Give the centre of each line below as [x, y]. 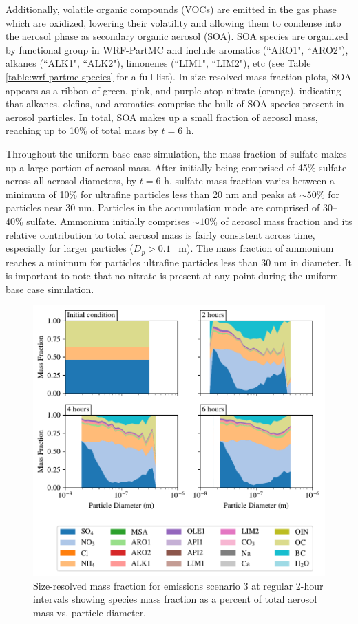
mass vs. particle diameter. [90, 612]
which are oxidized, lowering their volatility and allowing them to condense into [173, 22]
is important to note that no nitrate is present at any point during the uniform [172, 276]
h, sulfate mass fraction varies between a [249, 181]
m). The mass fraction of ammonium [256, 248]
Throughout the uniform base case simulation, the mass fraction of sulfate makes [176, 153]
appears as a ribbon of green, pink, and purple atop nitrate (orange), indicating [173, 90]
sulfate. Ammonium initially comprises [108, 220]
